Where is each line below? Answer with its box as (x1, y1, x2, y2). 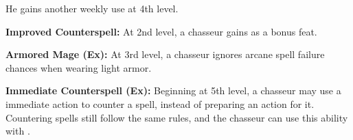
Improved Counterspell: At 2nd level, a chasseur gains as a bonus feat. (5, 24, 317, 38)
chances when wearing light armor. (5, 60, 152, 74)
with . (5, 124, 30, 138)
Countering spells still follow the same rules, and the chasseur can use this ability (5, 110, 348, 124)
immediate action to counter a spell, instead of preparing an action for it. (5, 96, 315, 111)
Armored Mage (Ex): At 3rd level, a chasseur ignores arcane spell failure (5, 47, 325, 61)
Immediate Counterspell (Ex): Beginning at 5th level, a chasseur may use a (5, 83, 341, 98)
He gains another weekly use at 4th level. (5, 1, 179, 15)
